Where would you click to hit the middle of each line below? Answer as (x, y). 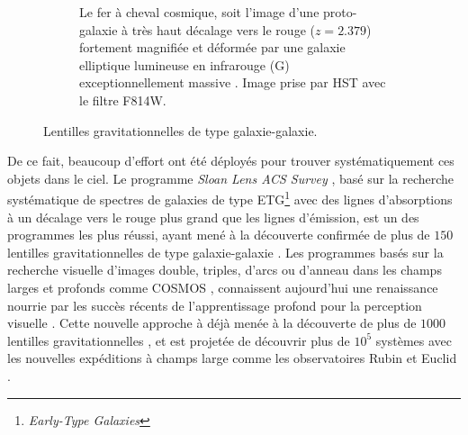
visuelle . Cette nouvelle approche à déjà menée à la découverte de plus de (212, 323)
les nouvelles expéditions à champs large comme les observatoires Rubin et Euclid (232, 358)
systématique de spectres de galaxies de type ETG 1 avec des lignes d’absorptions (230, 198)
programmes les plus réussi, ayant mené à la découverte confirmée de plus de (219, 235)
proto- (340, 12)
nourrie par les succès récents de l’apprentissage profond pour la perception (215, 305)
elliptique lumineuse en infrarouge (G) (184, 64)
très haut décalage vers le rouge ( (223, 29)
